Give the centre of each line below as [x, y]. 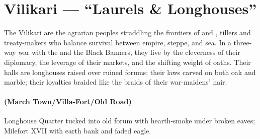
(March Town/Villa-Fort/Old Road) [68, 101]
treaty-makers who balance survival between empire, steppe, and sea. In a [118, 42]
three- [243, 42]
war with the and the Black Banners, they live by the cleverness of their [129, 52]
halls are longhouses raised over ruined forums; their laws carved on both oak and [130, 72]
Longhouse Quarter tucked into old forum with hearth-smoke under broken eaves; [130, 121]
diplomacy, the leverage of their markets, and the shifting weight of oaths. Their [127, 62]
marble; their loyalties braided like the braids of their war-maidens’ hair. [116, 82]
